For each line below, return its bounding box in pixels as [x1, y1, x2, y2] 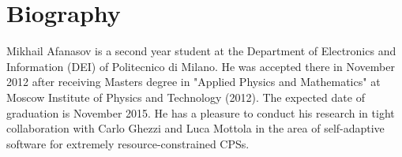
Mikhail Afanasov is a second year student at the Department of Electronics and [6, 43, 396, 59]
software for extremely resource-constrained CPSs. [6, 135, 250, 151]
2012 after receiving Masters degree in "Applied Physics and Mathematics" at [6, 73, 381, 90]
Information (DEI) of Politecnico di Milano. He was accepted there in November [6, 58, 395, 74]
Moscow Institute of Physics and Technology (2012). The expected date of [6, 88, 365, 105]
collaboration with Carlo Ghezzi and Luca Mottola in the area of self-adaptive [6, 120, 385, 136]
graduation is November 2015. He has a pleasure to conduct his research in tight [6, 104, 395, 121]
